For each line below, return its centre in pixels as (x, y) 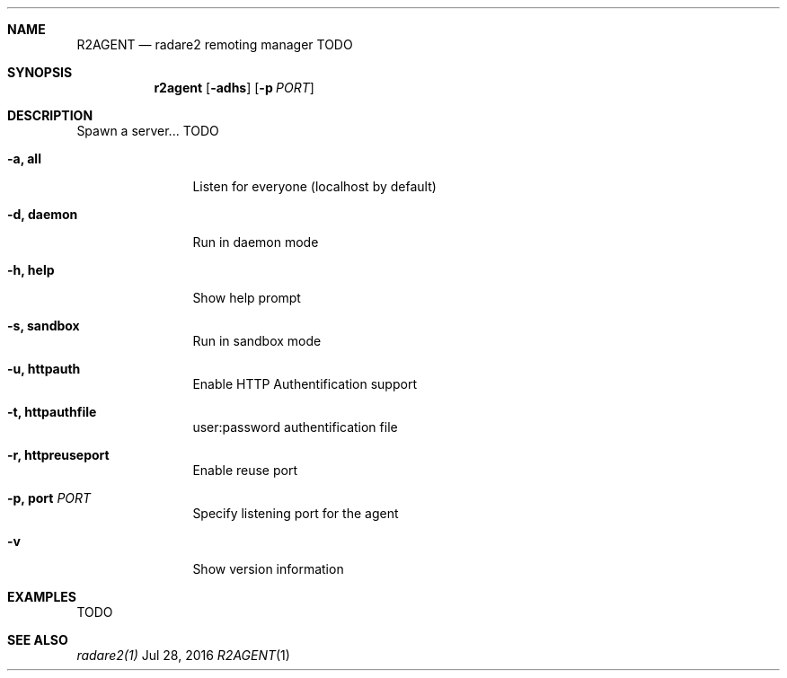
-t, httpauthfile (52, 412)
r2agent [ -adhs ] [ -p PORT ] (234, 88)
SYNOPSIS (40, 72)
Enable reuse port (245, 470)
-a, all (24, 158)
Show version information (268, 569)
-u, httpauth (44, 369)
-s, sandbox (44, 326)
